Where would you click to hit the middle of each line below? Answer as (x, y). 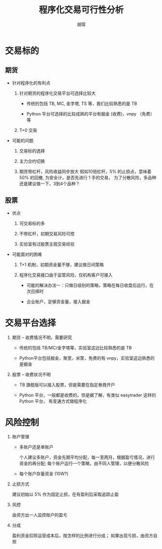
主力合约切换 (32, 161)
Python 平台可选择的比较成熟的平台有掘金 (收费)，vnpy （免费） (90, 114)
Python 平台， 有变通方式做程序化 (53, 401)
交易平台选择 (31, 323)
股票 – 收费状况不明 (31, 374)
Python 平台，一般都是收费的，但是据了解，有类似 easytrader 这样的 (88, 395)
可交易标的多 (32, 223)
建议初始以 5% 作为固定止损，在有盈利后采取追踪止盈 (65, 494)
